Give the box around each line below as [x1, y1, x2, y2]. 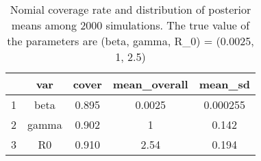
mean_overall [112, 76, 188, 92]
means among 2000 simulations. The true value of [11, 17, 250, 33]
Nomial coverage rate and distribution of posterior [10, 1, 251, 17]
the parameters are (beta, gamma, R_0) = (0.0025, [7, 33, 254, 49]
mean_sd [199, 76, 250, 92]
